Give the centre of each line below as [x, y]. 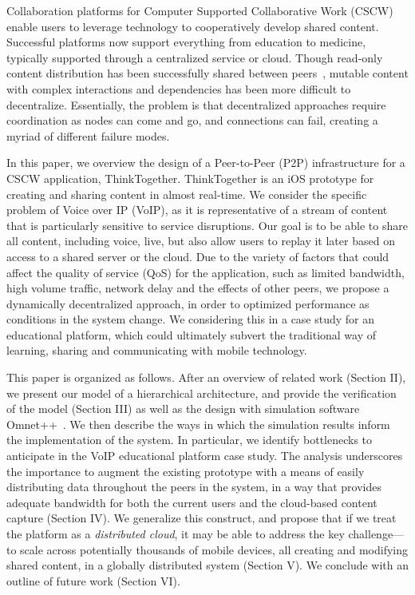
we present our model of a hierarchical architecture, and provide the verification [202, 393]
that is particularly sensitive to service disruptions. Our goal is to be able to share [207, 225]
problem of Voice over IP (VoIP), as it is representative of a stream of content [197, 210]
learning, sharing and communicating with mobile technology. [157, 350]
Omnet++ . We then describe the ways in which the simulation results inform [198, 424]
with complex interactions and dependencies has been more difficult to [179, 88]
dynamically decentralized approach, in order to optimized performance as [188, 303]
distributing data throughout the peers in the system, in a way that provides [194, 487]
